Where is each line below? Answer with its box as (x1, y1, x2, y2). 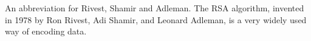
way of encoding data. (5, 25, 87, 37)
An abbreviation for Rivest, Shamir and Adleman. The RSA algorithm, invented (5, 2, 304, 14)
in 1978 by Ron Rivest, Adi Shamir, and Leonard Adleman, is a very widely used (5, 13, 307, 26)
